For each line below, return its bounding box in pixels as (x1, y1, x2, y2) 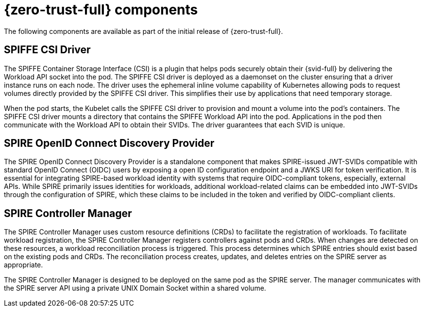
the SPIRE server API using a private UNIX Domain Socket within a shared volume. (4, 284, 266, 293)
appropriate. (4, 261, 43, 269)
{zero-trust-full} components (4, 1, 198, 18)
